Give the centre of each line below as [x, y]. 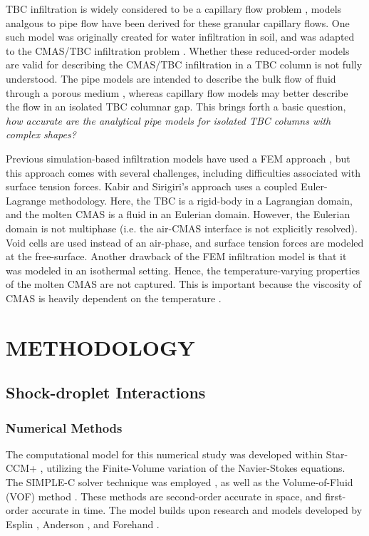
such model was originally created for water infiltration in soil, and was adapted [180, 37]
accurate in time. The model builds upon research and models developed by [197, 510]
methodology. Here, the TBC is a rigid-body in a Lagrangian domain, [201, 200]
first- [336, 496]
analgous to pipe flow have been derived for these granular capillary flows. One [178, 22]
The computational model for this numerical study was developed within [165, 454]
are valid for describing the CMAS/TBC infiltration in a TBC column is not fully [184, 65]
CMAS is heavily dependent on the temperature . [114, 298]
